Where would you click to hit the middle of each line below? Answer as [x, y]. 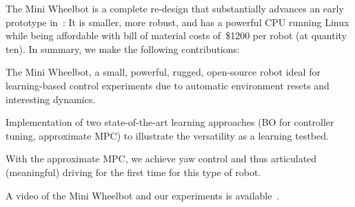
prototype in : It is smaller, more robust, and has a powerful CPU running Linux [177, 22]
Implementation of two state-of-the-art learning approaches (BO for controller [170, 122]
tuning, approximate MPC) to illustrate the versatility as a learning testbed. [167, 135]
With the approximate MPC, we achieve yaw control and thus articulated [161, 159]
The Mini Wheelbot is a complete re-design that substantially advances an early [175, 8]
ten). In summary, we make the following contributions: [123, 48]
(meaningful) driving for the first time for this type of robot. [133, 172]
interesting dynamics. [51, 99]
